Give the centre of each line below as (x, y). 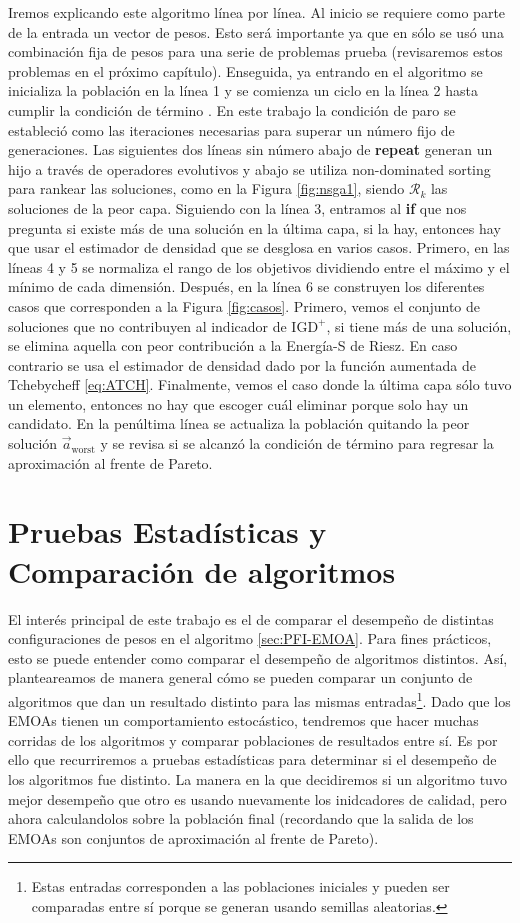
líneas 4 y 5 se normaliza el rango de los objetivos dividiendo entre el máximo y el (259, 266)
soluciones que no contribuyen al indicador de (147, 325)
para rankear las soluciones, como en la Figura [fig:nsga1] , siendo (206, 188)
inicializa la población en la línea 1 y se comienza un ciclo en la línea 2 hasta (243, 90)
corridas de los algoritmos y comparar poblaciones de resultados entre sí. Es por (253, 739)
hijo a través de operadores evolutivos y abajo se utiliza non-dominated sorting (249, 168)
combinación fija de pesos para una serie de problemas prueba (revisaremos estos (255, 51)
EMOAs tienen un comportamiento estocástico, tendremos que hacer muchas (243, 720)
